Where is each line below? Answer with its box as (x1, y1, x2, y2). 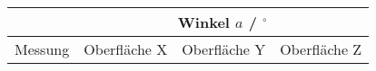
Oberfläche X (84, 39, 168, 59)
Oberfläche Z (280, 39, 362, 59)
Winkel (177, 12, 230, 32)
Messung (15, 39, 70, 59)
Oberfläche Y (182, 39, 266, 59)
